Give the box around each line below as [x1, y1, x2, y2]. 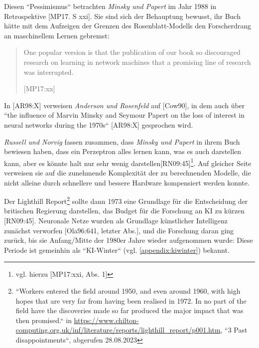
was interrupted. [23, 66, 74, 77]
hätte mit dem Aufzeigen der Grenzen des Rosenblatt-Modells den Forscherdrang [4, 20, 252, 31]
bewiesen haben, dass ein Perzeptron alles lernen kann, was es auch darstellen [4, 146, 242, 157]
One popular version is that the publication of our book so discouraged [23, 47, 241, 57]
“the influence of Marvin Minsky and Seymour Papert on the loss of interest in [4, 110, 245, 120]
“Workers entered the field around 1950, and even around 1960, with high [15, 285, 241, 296]
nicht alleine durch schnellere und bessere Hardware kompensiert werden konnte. [4, 177, 250, 187]
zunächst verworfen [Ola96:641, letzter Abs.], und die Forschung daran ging [4, 225, 234, 235]
